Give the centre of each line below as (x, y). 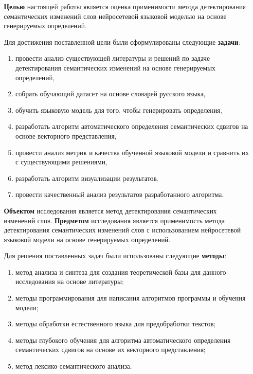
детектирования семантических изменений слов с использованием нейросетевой (122, 230)
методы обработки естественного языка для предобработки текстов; (115, 324)
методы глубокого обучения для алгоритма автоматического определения (123, 340)
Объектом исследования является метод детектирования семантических (110, 210)
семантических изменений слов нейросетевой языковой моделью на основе (115, 16)
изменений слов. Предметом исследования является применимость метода (114, 220)
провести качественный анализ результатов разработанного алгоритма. (119, 194)
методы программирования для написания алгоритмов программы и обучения (130, 298)
